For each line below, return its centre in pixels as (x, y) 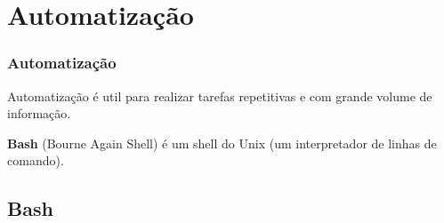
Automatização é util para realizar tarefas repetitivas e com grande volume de (220, 96)
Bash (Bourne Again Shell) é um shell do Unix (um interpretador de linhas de (222, 143)
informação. (39, 113)
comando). (36, 160)
